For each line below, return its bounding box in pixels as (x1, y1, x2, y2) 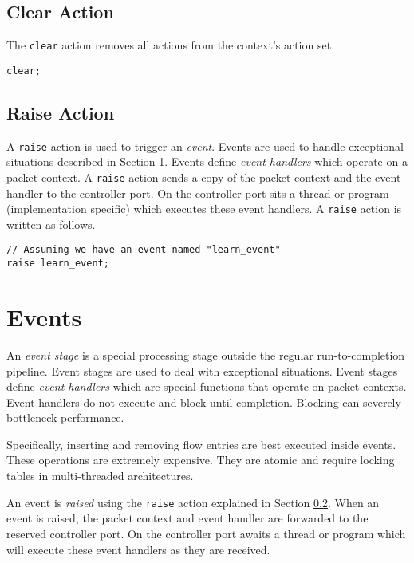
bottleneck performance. (6, 409, 124, 426)
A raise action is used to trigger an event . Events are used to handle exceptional (6, 137, 404, 154)
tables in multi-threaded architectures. (6, 467, 194, 484)
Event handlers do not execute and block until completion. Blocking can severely (6, 393, 401, 410)
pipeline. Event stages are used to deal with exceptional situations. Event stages (6, 362, 398, 379)
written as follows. (6, 215, 96, 232)
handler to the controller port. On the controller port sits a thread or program (6, 184, 389, 201)
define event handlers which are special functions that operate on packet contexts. (6, 378, 407, 395)
